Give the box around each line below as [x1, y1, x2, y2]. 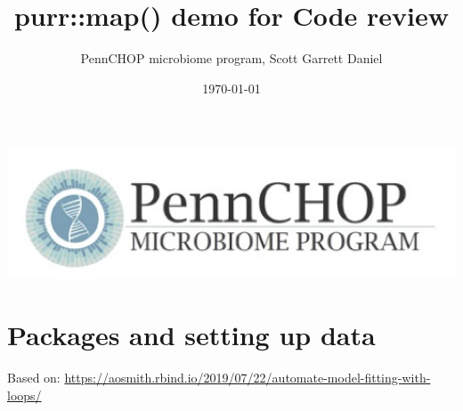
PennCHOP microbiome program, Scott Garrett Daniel [80, 49, 383, 68]
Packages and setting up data [7, 317, 376, 353]
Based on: [7, 368, 61, 387]
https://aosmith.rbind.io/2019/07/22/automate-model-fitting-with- [64, 368, 431, 387]
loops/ [7, 385, 42, 404]
